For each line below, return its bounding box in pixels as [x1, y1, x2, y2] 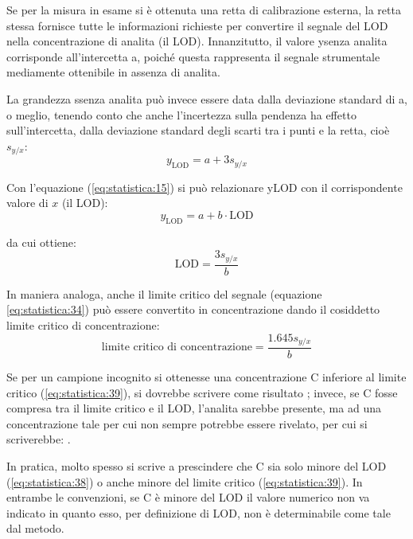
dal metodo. [6, 520, 64, 537]
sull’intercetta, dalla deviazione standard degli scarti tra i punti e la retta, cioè [6, 122, 390, 139]
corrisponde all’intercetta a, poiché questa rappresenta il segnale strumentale [6, 48, 380, 64]
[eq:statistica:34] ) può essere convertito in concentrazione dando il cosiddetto [6, 301, 380, 318]
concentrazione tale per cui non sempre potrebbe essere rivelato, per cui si [6, 415, 368, 432]
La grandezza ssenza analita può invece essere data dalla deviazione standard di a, [6, 90, 407, 107]
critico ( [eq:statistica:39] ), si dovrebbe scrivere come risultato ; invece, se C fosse [6, 384, 398, 400]
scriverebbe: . [6, 431, 71, 447]
